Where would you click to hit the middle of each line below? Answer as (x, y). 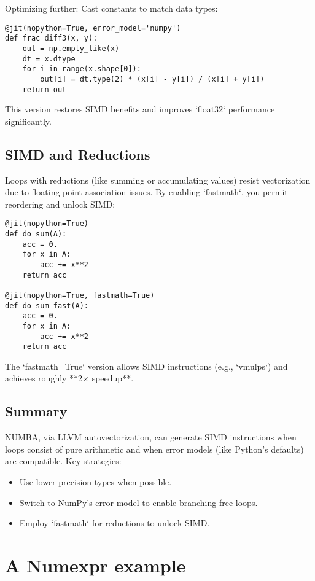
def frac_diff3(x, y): (51, 38)
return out (45, 89)
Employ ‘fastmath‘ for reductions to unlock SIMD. (115, 523)
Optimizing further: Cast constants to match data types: (111, 8)
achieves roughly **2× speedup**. (69, 378)
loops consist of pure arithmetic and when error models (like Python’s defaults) (154, 449)
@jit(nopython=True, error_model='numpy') (93, 28)
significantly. (28, 121)
